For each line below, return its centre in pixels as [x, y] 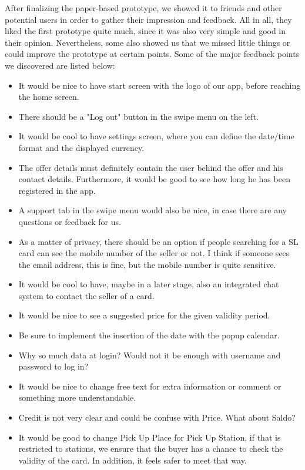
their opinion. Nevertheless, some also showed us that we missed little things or [148, 42]
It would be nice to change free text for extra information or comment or [150, 386]
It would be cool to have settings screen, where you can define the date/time [156, 136]
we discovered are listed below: [60, 65]
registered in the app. [57, 190]
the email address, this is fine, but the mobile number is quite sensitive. [147, 264]
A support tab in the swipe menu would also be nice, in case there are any [152, 210]
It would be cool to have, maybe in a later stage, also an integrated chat [149, 284]
